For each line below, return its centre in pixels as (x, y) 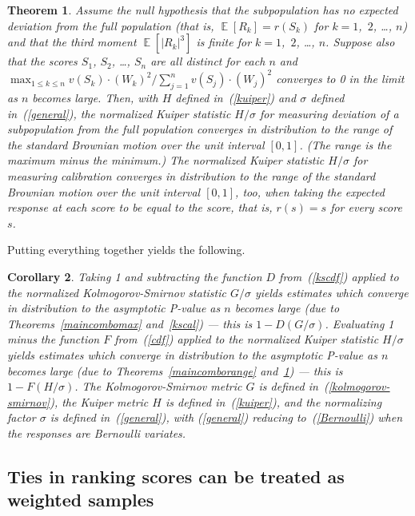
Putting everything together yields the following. (126, 250)
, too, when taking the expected (310, 191)
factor (22, 417)
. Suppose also (360, 42)
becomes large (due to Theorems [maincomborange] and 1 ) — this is (175, 370)
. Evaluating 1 (359, 323)
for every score (366, 207)
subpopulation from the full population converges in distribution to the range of (200, 129)
